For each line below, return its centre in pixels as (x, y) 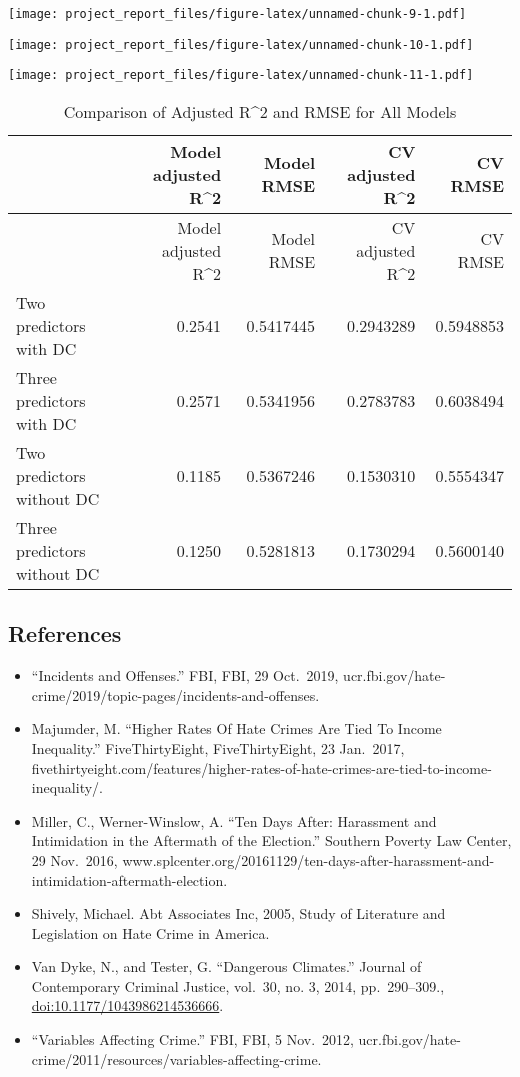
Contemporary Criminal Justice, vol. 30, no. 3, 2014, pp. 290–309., (238, 985)
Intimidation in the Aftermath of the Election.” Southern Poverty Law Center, (271, 840)
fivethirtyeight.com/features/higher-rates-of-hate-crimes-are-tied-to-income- (261, 767)
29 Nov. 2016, (74, 859)
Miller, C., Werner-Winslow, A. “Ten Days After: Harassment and (234, 820)
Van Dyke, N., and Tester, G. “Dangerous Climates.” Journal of (226, 966)
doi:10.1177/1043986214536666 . (127, 1005)
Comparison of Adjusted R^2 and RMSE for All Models (260, 111)
